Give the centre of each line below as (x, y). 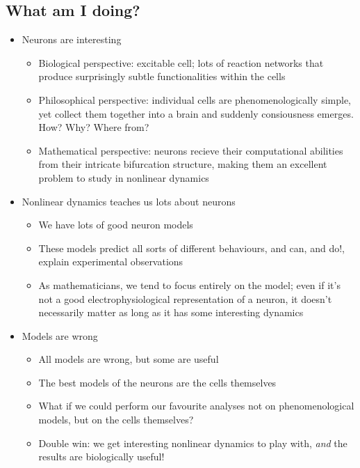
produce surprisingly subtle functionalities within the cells (162, 76)
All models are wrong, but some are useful (129, 359)
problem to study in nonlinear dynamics (124, 177)
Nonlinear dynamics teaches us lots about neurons (129, 201)
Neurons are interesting (72, 39)
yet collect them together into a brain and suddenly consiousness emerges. (196, 113)
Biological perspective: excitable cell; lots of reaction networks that (181, 62)
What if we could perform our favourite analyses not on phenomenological (196, 406)
